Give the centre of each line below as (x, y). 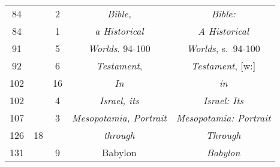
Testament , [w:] (224, 66)
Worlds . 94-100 (119, 48)
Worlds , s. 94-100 (223, 48)
